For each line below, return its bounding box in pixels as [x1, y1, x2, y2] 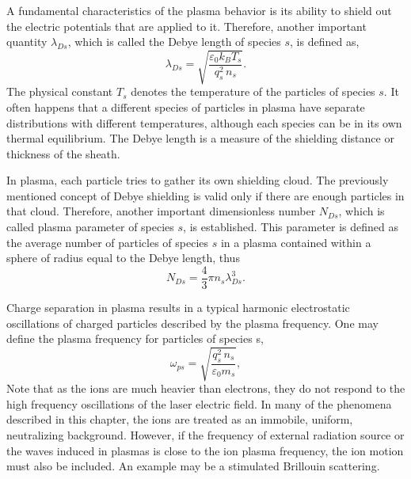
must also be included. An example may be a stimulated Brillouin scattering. [6, 458, 380, 474]
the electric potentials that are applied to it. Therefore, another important [6, 17, 367, 34]
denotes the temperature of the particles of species [131, 83, 375, 100]
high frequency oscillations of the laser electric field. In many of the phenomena [6, 395, 392, 412]
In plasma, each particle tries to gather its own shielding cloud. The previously [6, 172, 389, 188]
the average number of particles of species [6, 234, 209, 250]
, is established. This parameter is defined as [183, 219, 399, 235]
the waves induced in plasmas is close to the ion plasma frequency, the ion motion [6, 442, 404, 458]
